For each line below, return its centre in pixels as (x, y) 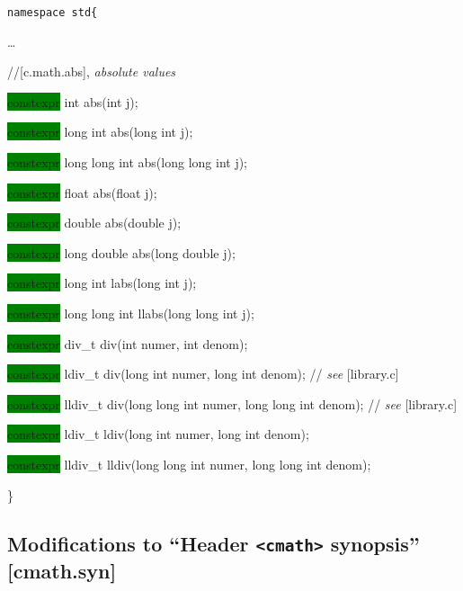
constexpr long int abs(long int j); (100, 132)
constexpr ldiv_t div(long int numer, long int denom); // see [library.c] (203, 374)
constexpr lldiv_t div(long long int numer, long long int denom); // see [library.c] (232, 403)
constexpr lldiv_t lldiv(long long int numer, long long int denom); (189, 464)
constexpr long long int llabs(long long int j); (131, 313)
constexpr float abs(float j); (82, 192)
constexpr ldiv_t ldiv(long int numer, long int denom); (158, 434)
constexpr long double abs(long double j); (121, 252)
